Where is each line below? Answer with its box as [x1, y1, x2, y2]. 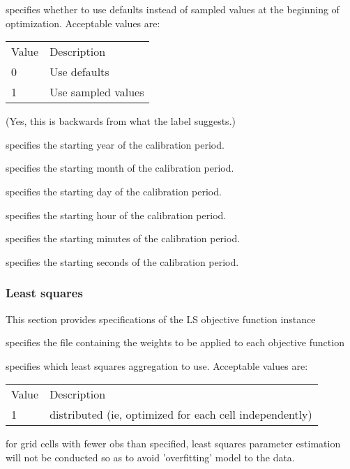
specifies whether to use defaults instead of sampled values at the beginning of [6, 2, 340, 16]
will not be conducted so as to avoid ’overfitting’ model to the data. [6, 449, 295, 464]
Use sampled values [50, 84, 144, 100]
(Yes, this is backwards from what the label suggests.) [6, 114, 236, 128]
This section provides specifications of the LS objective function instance [6, 311, 316, 326]
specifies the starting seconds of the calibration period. [6, 254, 239, 269]
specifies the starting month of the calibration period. [6, 161, 234, 175]
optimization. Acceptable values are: [6, 15, 160, 30]
